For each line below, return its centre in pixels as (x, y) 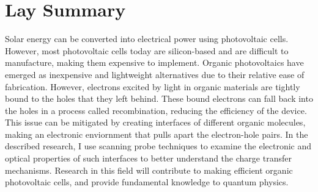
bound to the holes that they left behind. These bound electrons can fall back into (159, 98)
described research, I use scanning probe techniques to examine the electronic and (158, 146)
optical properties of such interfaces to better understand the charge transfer (148, 158)
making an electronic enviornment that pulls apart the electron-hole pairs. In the (157, 134)
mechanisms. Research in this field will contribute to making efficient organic (149, 170)
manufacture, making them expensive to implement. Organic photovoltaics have (154, 62)
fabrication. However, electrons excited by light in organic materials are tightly (153, 86)
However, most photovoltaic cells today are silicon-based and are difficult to (147, 50)
